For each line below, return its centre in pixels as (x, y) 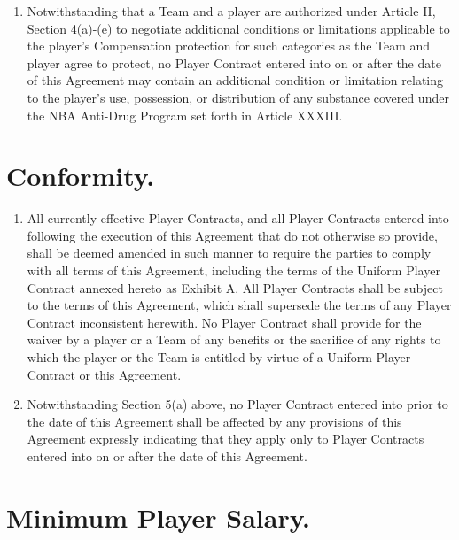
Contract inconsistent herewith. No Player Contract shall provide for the (224, 322)
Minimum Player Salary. (158, 517)
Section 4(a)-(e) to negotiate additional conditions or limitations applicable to (238, 28)
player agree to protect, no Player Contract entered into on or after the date (234, 62)
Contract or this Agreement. (104, 374)
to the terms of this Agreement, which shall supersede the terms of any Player (239, 305)
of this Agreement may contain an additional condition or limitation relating (235, 80)
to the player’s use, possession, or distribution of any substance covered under (238, 97)
